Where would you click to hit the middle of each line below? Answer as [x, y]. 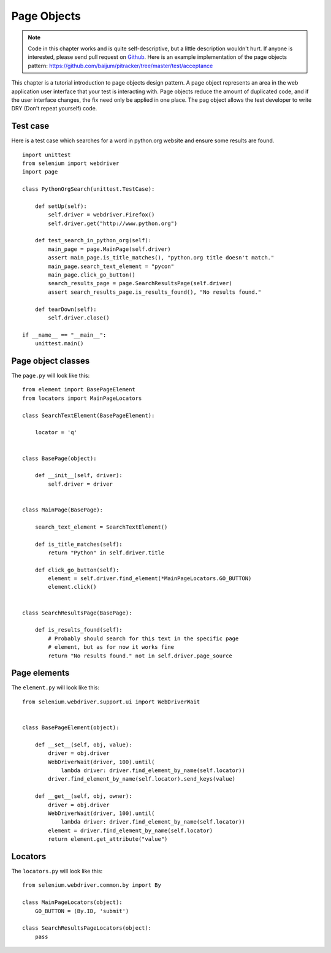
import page [40, 172]
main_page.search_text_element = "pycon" [111, 266]
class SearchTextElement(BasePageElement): [89, 415]
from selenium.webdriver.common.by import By [92, 885]
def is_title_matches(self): [78, 544]
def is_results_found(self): [78, 630]
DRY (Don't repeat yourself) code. [54, 109]
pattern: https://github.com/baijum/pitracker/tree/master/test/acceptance [120, 66]
